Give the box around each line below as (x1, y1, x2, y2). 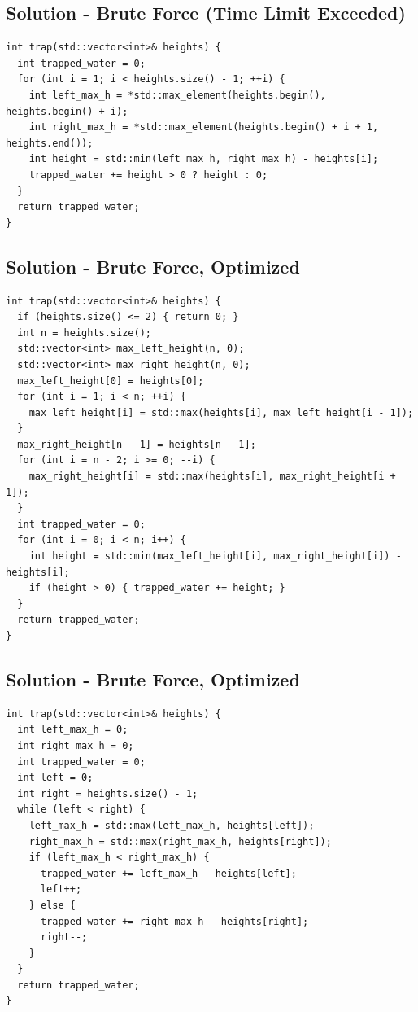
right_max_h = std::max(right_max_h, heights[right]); (28, 835, 332, 848)
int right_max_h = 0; (17, 739, 134, 751)
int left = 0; (17, 772, 94, 784)
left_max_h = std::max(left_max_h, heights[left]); (28, 819, 315, 831)
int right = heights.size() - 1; (17, 787, 198, 800)
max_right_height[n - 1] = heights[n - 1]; (17, 438, 256, 450)
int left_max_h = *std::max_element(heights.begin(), (28, 89, 326, 101)
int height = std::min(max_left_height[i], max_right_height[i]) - (28, 550, 402, 563)
